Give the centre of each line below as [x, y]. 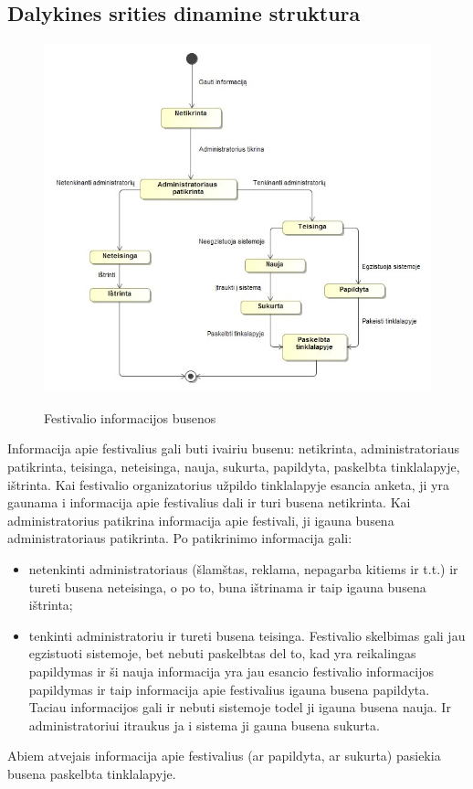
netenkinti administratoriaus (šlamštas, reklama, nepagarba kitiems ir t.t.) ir [243, 569]
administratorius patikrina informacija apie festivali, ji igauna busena [201, 520]
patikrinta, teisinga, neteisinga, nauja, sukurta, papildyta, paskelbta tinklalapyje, [234, 467]
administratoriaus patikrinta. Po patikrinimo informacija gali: [180, 538]
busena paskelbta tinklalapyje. [92, 773]
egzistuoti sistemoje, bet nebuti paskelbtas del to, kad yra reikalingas [222, 653]
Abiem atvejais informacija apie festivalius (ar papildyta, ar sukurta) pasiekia [224, 756]
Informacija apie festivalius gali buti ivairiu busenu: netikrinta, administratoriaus [233, 448]
